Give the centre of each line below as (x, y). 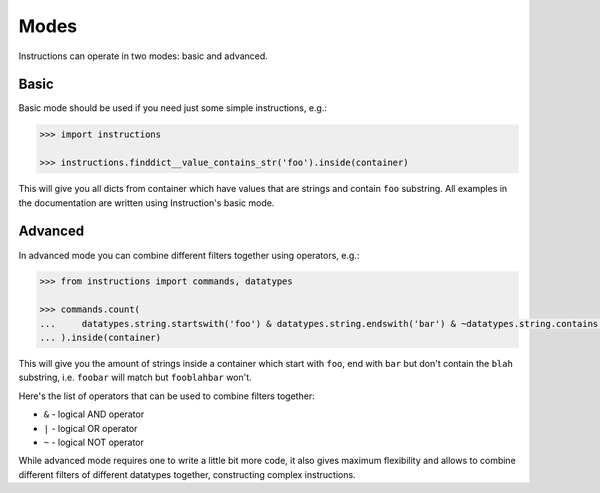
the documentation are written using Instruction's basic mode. (146, 202)
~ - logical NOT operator (94, 442)
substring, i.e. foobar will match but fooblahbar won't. (135, 377)
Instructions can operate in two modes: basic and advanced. (143, 56)
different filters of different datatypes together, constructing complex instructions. (187, 474)
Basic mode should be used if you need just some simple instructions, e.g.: (172, 108)
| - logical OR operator (90, 428)
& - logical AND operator (94, 414)
